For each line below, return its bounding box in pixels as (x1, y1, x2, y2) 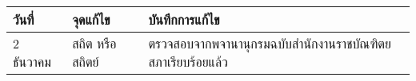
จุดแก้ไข (72, 10, 110, 29)
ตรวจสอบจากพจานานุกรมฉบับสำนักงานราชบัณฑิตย (148, 34, 391, 52)
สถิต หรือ (72, 34, 117, 52)
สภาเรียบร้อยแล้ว (148, 52, 228, 71)
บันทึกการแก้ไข (148, 10, 220, 29)
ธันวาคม (13, 52, 52, 71)
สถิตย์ (72, 52, 99, 71)
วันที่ (13, 10, 34, 29)
